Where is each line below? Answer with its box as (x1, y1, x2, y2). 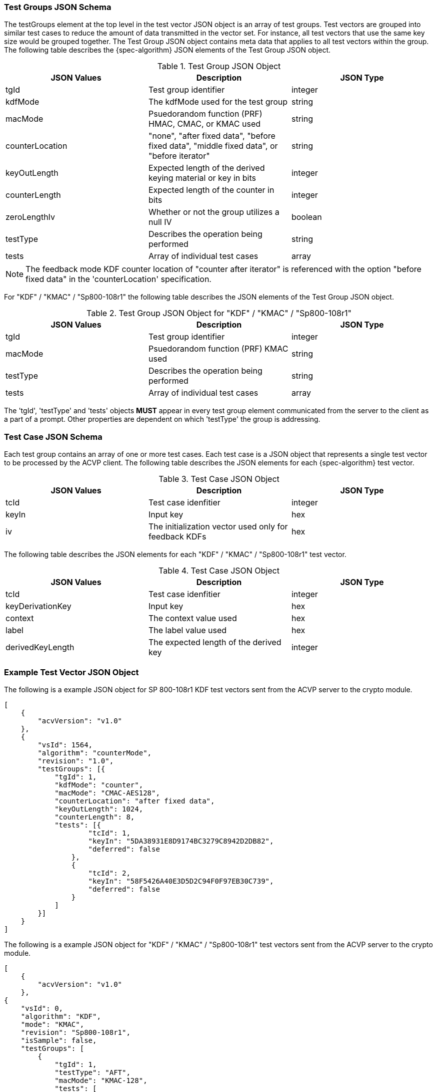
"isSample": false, (20, 1036, 97, 1044)
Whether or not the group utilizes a (148, 207, 279, 217)
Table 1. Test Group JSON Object (157, 61, 281, 72)
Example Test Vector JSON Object (4, 667, 139, 677)
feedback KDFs (148, 531, 206, 542)
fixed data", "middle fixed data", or (148, 141, 278, 151)
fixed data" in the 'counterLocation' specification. (25, 274, 211, 285)
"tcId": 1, (88, 829, 130, 837)
